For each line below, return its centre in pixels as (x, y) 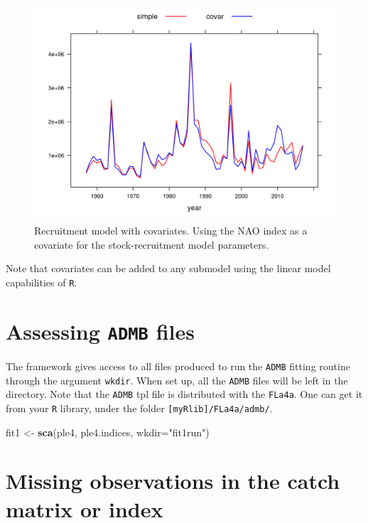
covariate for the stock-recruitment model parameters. (152, 244)
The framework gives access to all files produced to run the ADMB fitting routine (178, 366)
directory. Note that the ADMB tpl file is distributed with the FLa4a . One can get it (184, 394)
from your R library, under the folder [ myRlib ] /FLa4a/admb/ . (139, 408)
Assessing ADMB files (100, 331)
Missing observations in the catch (173, 481)
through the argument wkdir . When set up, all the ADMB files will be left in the (177, 380)
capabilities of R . (42, 282)
